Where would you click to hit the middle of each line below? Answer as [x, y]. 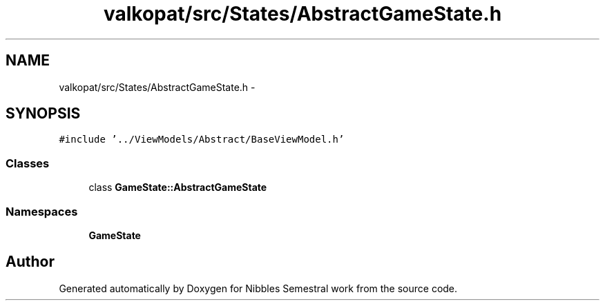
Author [30, 262]
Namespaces [42, 211]
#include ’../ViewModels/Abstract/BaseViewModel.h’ [202, 140]
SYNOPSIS [43, 114]
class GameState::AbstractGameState [178, 187]
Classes [28, 163]
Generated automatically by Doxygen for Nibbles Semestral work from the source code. [258, 288]
